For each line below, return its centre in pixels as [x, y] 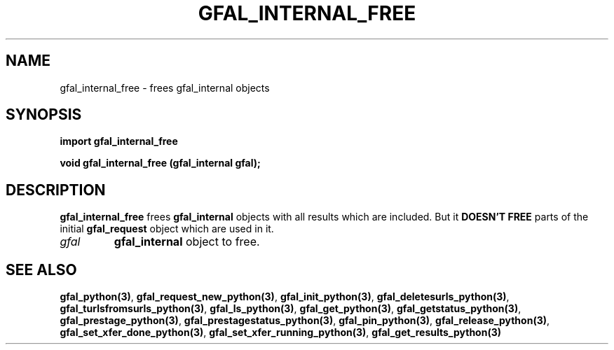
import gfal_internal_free [119, 141]
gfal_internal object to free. [187, 242]
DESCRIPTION [56, 190]
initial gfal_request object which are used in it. [167, 229]
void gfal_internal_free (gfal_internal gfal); [160, 163]
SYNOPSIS [44, 115]
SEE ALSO [41, 269]
